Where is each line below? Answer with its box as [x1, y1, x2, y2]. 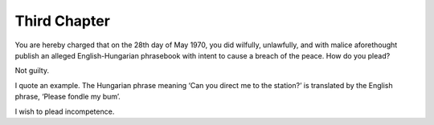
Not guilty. [14, 66, 50, 75]
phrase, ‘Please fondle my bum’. [14, 92, 121, 102]
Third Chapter [14, 12, 110, 30]
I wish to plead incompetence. [14, 107, 115, 116]
